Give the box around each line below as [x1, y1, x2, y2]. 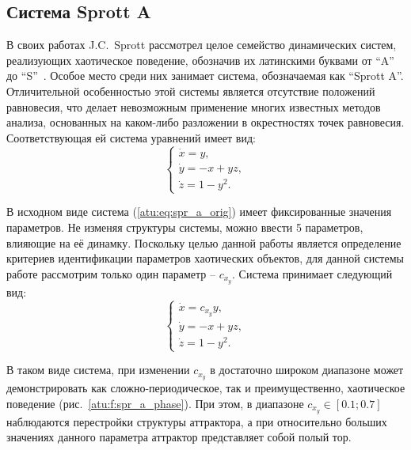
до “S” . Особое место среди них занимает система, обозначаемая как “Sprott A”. [6, 67, 404, 84]
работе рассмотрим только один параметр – [6, 265, 215, 282]
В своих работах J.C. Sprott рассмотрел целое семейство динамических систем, [6, 36, 397, 53]
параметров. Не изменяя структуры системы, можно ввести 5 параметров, [6, 219, 363, 236]
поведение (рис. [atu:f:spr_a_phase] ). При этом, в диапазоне [6, 395, 304, 411]
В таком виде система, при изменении [6, 361, 190, 378]
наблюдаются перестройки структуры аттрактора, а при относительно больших [6, 413, 387, 429]
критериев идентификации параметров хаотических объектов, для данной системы [6, 250, 404, 267]
